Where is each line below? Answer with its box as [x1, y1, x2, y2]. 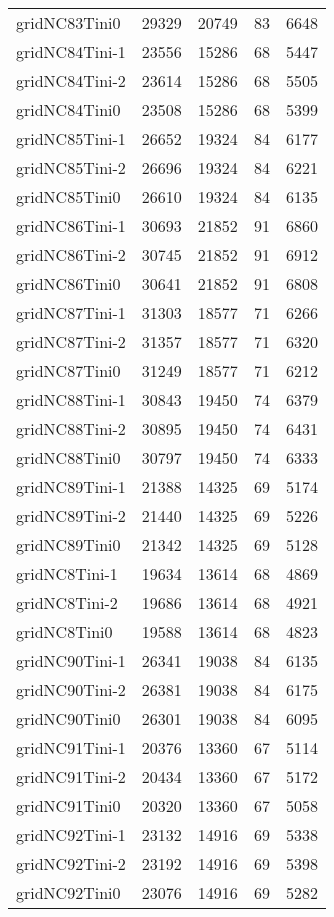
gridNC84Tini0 [16, 98, 121, 121]
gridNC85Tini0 [16, 185, 121, 208]
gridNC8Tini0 [16, 620, 113, 643]
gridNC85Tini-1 [16, 127, 126, 150]
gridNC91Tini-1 [16, 736, 126, 759]
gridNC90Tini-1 [16, 649, 126, 672]
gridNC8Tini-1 [16, 562, 118, 585]
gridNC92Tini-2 [16, 852, 126, 875]
